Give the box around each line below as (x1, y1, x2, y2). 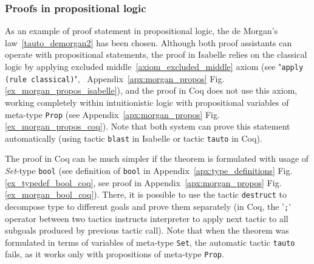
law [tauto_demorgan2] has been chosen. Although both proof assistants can (5, 36, 292, 49)
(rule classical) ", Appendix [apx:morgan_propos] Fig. (5, 72, 225, 85)
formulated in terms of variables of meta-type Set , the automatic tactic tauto (5, 235, 295, 248)
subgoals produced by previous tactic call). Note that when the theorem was (5, 224, 289, 237)
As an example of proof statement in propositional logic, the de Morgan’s (5, 24, 278, 37)
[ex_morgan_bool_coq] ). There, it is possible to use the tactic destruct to (5, 188, 287, 201)
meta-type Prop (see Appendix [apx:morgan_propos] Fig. (5, 108, 220, 120)
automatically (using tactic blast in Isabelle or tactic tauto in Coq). (5, 131, 262, 144)
